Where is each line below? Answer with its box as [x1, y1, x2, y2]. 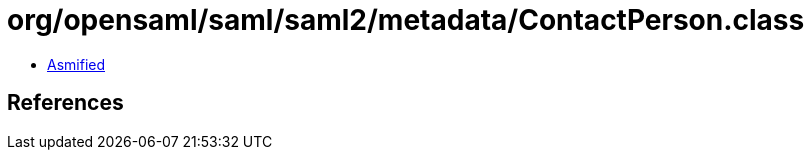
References [7, 90, 124, 116]
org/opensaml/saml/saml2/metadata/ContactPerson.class [7, 3, 805, 37]
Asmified [47, 55, 106, 73]
